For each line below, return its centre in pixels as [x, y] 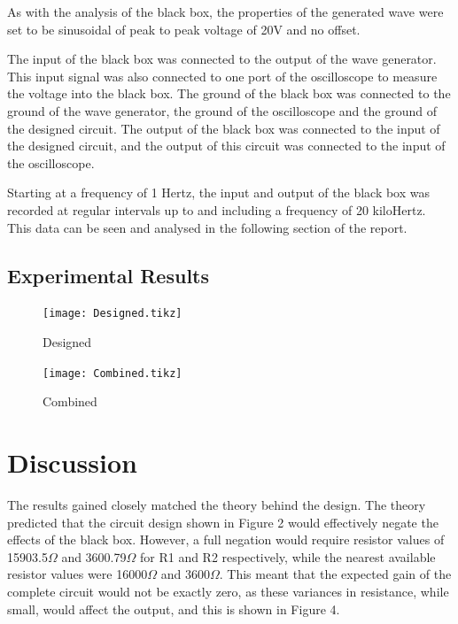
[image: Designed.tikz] [113, 314]
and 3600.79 [94, 556]
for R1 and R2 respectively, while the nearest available [287, 556]
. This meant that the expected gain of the [335, 574]
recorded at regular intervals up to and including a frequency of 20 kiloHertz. [217, 209]
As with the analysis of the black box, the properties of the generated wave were [225, 12]
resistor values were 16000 [78, 574]
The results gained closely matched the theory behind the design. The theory [217, 504]
